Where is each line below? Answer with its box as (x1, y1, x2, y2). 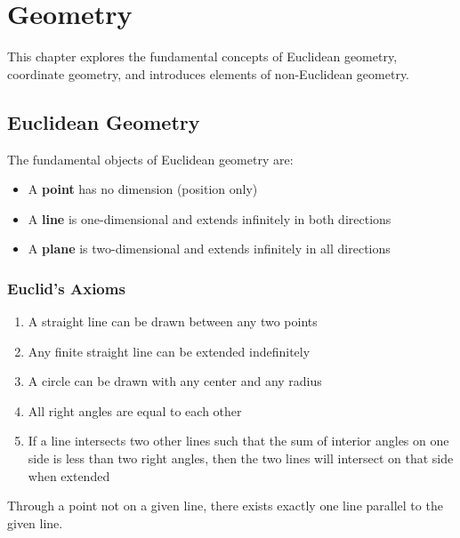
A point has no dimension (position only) (28, 180, 258, 198)
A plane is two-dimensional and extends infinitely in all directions (28, 239, 391, 258)
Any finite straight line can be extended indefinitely (28, 341, 311, 360)
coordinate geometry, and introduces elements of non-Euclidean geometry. (7, 64, 410, 83)
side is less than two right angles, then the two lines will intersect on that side (28, 449, 454, 468)
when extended (28, 466, 110, 485)
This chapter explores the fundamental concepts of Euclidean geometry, (7, 47, 398, 66)
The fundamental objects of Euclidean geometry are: (7, 149, 294, 168)
